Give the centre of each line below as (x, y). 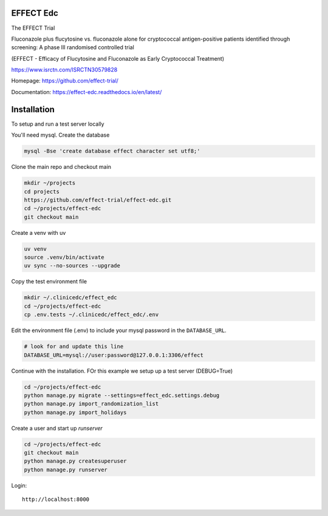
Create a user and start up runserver (57, 428)
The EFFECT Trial (33, 28)
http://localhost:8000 (56, 500)
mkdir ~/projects (50, 183)
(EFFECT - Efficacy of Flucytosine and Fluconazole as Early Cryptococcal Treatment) (118, 58)
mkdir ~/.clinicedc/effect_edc (71, 298)
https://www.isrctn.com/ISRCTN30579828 (64, 70)
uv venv (35, 249)
